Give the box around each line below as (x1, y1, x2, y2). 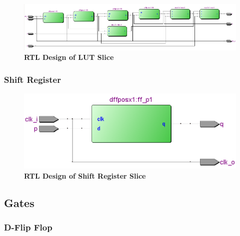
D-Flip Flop (4, 221, 52, 233)
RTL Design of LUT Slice (24, 52, 114, 62)
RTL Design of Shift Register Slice (24, 170, 146, 181)
